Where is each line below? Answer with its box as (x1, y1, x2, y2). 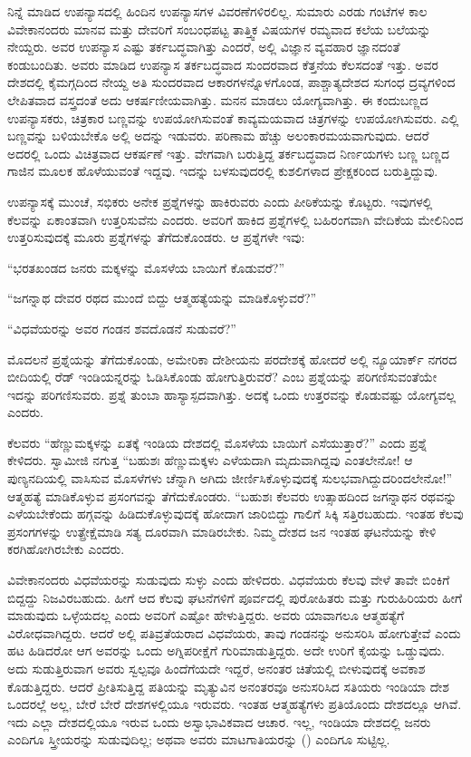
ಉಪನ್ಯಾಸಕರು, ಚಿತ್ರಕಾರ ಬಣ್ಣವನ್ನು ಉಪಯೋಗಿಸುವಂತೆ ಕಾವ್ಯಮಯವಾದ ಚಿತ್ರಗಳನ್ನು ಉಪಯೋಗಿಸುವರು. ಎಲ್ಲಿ (7, 108, 459, 127)
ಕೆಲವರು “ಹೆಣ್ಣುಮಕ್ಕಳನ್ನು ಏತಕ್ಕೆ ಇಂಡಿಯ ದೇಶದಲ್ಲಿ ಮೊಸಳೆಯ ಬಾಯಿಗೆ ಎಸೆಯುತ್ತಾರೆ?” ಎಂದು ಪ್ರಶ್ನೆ (7, 432, 428, 451)
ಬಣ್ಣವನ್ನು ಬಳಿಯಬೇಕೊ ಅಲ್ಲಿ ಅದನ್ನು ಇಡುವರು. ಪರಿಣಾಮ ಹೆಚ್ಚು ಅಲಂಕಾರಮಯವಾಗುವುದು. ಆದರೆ (7, 126, 429, 145)
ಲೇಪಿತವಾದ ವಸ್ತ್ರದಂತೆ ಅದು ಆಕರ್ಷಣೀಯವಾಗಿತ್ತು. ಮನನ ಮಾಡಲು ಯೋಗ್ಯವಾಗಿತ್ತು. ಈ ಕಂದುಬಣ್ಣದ (7, 90, 428, 109)
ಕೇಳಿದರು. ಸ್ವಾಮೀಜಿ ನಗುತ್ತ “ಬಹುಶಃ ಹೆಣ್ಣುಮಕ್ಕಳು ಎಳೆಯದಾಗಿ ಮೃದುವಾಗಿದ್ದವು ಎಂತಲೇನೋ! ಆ (7, 451, 413, 470)
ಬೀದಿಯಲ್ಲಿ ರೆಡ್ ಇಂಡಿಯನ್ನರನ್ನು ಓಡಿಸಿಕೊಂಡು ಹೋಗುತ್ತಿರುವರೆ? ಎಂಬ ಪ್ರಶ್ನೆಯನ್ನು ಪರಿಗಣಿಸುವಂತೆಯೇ (7, 367, 437, 386)
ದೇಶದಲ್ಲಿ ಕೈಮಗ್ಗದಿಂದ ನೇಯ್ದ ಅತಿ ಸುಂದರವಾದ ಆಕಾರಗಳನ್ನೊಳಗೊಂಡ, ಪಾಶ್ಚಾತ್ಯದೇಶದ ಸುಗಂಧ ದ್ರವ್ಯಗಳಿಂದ (7, 73, 456, 92)
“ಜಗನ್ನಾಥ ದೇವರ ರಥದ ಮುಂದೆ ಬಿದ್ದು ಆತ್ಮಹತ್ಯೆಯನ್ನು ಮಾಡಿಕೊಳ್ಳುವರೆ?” (7, 288, 317, 307)
